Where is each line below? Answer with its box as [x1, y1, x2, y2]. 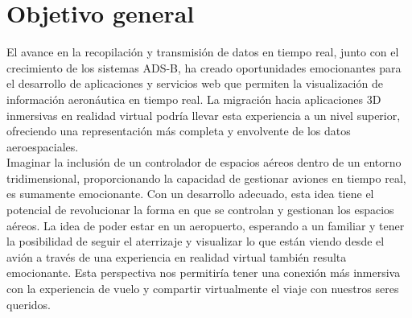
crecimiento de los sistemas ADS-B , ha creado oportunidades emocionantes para [6, 59, 402, 76]
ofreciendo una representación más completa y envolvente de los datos [6, 122, 351, 139]
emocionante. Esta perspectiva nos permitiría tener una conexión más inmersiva [6, 264, 401, 281]
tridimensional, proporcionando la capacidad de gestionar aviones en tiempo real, [6, 169, 406, 186]
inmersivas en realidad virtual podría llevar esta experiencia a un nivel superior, [6, 106, 401, 123]
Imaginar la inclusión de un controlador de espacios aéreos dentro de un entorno [6, 154, 402, 171]
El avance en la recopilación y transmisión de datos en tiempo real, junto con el [6, 43, 399, 60]
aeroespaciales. [6, 138, 79, 155]
